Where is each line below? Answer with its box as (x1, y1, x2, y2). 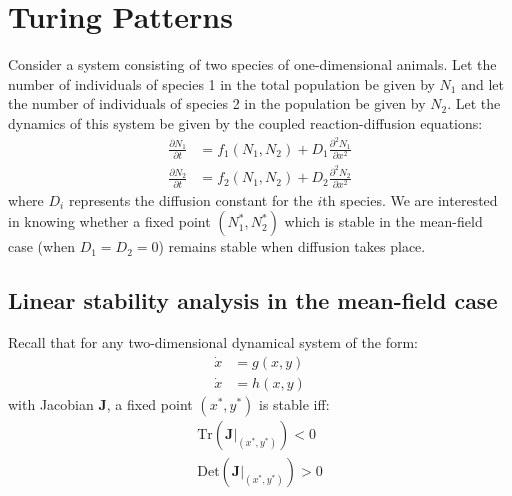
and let (461, 73, 504, 94)
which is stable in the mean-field (284, 211, 483, 232)
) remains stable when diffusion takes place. (158, 236, 426, 257)
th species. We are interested (322, 189, 498, 210)
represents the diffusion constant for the (68, 189, 313, 210)
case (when (8, 236, 75, 257)
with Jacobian (8, 393, 94, 414)
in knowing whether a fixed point (8, 211, 211, 232)
